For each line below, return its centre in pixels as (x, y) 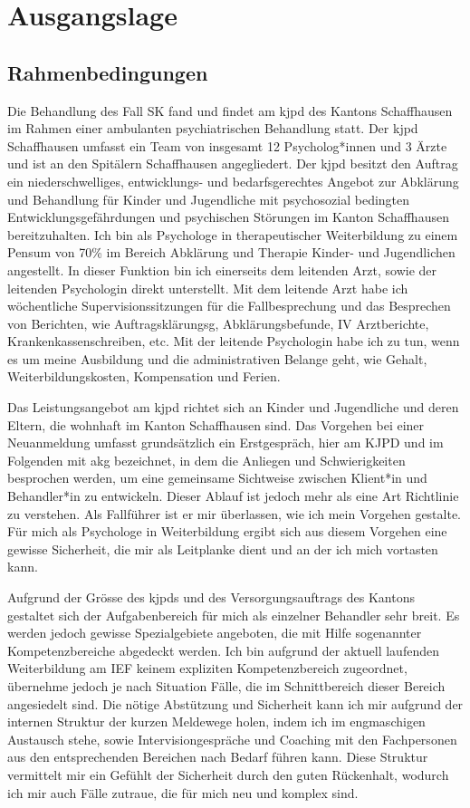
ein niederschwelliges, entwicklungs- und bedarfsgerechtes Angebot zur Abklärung (233, 181)
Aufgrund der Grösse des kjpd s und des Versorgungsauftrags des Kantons (211, 597)
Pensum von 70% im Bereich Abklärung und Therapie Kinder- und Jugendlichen (231, 252)
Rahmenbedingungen (108, 72)
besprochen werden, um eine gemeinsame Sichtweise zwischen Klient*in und (217, 478)
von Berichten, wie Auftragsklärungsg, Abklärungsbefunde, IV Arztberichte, (218, 323)
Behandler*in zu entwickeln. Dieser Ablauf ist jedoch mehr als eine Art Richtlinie (233, 496)
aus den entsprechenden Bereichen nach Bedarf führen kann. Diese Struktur (218, 757)
